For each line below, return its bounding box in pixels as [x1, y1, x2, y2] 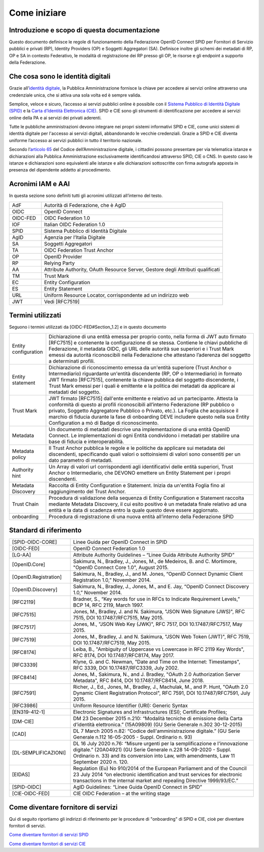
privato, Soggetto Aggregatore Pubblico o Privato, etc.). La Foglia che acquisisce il [48, 407, 239, 414]
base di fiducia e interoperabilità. [48, 438, 124, 445]
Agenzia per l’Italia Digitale [44, 234, 106, 241]
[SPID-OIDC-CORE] [12, 539, 57, 546]
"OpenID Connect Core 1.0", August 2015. [73, 564, 169, 571]
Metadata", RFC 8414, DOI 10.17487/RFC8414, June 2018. [73, 677, 204, 684]
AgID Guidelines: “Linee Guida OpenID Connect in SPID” [73, 784, 202, 791]
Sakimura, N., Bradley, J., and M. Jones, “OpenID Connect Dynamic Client [73, 571, 243, 578]
